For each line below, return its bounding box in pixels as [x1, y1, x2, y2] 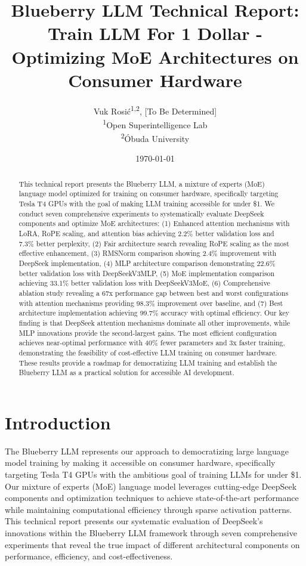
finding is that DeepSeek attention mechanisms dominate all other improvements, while [18, 318, 290, 328]
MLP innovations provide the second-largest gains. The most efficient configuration [18, 327, 277, 338]
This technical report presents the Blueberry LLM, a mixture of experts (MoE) [18, 178, 265, 188]
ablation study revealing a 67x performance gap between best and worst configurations [18, 288, 289, 298]
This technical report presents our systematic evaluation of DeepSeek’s [5, 515, 263, 527]
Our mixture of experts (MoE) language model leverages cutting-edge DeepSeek [5, 480, 297, 492]
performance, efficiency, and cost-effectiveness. [5, 550, 173, 562]
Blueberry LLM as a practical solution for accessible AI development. [18, 367, 234, 378]
